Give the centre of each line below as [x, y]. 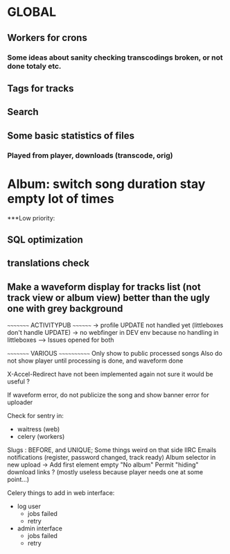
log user [29, 506]
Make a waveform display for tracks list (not [104, 287]
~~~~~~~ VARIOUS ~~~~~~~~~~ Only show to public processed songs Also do [115, 354]
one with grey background [65, 308]
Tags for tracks [41, 88]
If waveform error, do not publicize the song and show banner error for [108, 395]
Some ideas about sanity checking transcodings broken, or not [115, 58]
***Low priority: [31, 218]
